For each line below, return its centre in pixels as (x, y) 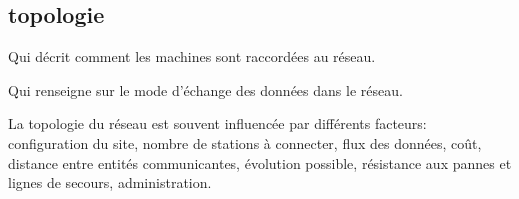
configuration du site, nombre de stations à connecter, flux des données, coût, (245, 142)
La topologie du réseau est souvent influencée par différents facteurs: (217, 123)
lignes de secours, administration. (110, 182)
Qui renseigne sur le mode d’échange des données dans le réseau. (205, 89)
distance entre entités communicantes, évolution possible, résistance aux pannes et (260, 162)
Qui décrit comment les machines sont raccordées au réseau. (192, 56)
